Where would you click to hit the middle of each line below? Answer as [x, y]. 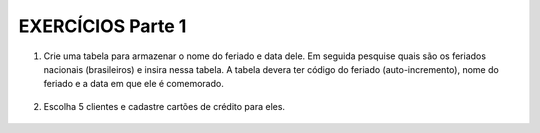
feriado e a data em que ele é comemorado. [133, 84]
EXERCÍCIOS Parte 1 [102, 26]
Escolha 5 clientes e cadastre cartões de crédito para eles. [164, 106]
